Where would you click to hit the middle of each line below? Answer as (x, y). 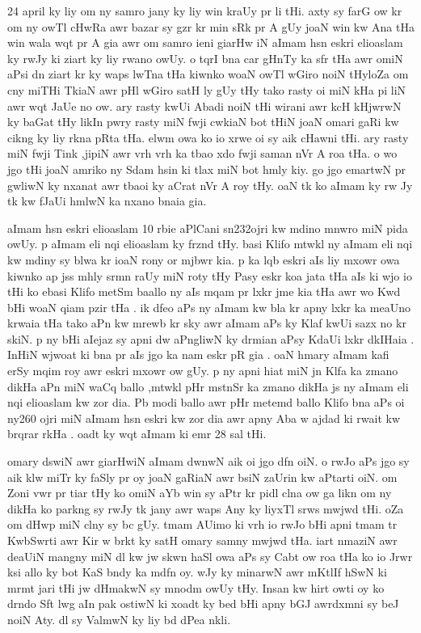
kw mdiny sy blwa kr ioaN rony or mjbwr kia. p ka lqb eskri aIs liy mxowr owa (204, 259)
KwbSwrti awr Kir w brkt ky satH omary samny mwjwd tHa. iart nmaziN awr (202, 540)
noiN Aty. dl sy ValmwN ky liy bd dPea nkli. (119, 619)
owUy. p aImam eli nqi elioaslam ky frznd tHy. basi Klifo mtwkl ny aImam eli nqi (210, 244)
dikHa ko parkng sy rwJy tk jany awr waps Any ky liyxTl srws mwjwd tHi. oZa (206, 508)
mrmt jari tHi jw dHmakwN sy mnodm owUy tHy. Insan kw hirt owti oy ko (196, 587)
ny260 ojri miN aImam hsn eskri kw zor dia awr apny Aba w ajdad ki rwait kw (204, 418)
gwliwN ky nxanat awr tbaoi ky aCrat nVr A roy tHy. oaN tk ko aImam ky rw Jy (210, 185)
